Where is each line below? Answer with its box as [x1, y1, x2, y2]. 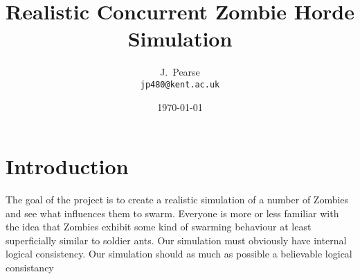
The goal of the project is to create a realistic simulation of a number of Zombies [6, 192, 349, 207]
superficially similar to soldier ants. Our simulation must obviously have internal [6, 232, 347, 247]
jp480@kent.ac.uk [140, 79, 220, 90]
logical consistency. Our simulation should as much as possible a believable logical [6, 246, 352, 261]
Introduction [6, 152, 129, 180]
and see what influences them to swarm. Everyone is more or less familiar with [6, 205, 339, 220]
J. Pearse [160, 65, 200, 79]
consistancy [6, 260, 54, 275]
